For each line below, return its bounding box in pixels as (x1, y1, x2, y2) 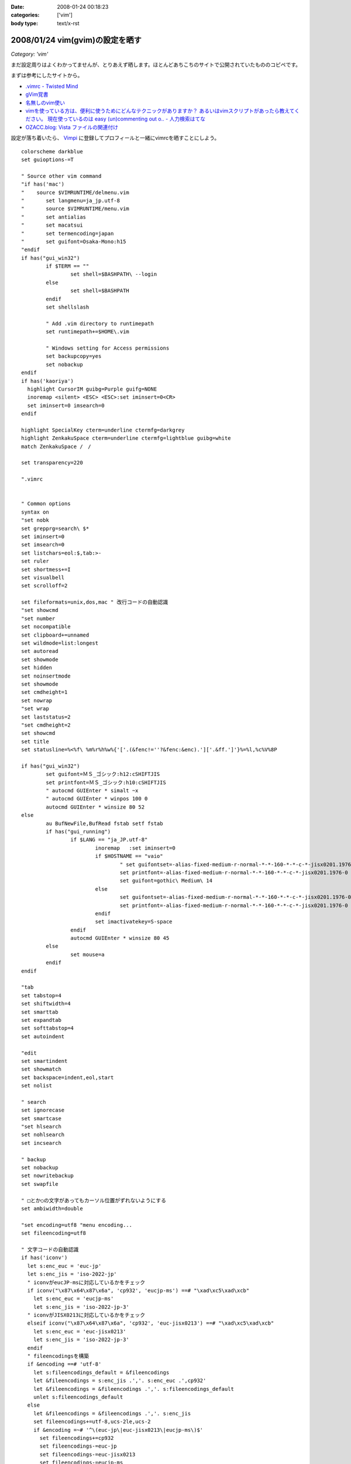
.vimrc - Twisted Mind (25, 83, 78, 90)
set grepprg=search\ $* (21, 525, 90, 532)
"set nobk (21, 517, 49, 524)
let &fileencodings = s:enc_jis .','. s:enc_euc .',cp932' (33, 1377, 207, 1384)
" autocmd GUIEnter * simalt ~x (46, 788, 139, 794)
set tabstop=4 (21, 992, 61, 998)
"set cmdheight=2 (21, 721, 71, 728)
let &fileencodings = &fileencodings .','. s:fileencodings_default (33, 1386, 234, 1392)
